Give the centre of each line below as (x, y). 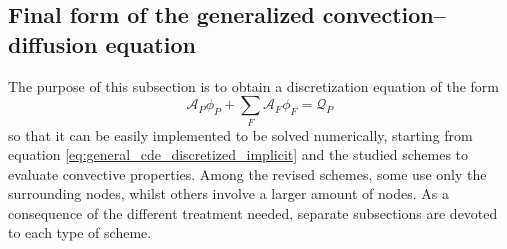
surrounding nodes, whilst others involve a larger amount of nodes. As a (228, 193)
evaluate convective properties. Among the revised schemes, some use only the (247, 173)
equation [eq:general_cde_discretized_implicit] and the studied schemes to (238, 154)
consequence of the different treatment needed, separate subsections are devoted (253, 212)
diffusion (53, 43)
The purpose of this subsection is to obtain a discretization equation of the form (253, 85)
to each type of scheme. (80, 232)
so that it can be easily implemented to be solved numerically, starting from (240, 134)
